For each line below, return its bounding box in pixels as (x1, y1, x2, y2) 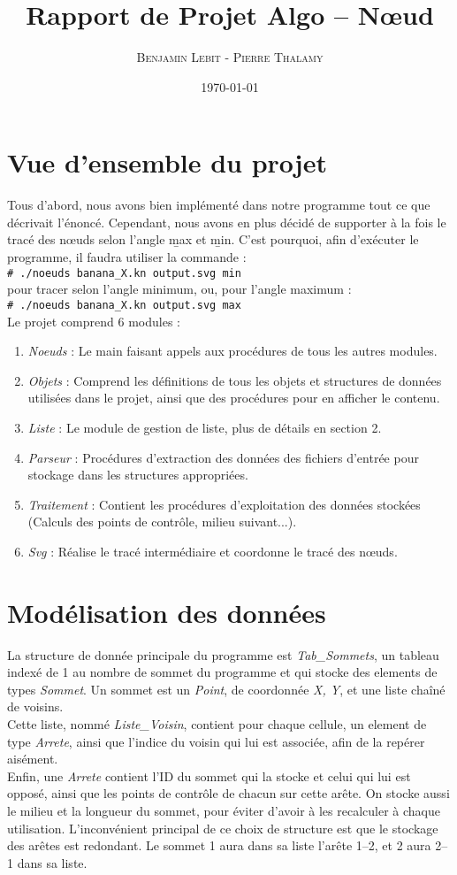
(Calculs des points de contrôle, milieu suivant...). (27, 512, 297, 531)
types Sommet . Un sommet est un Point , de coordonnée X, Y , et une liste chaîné (7, 679, 446, 698)
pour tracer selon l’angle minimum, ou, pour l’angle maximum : (7, 280, 352, 298)
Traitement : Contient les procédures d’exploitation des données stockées (27, 495, 421, 513)
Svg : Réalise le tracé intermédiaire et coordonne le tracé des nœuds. (27, 541, 398, 560)
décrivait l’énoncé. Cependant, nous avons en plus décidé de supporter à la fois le (7, 212, 446, 231)
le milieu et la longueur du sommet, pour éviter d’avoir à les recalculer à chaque (7, 801, 440, 819)
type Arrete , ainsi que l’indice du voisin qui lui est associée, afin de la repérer (7, 732, 425, 750)
